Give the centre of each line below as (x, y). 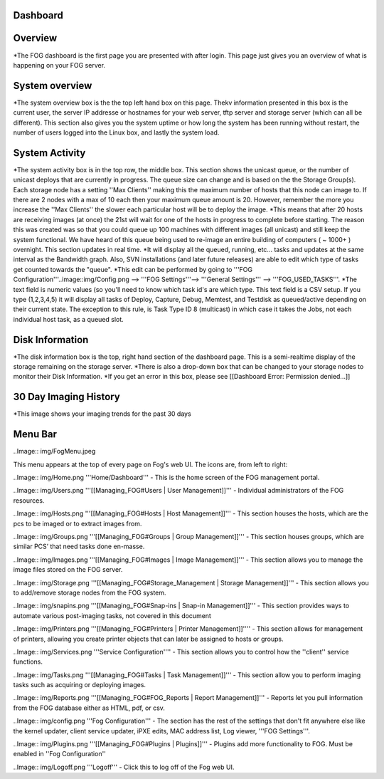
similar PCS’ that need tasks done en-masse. (79, 547)
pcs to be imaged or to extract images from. (78, 523)
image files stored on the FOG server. (68, 570)
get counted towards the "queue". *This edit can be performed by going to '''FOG (133, 269)
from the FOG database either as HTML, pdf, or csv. (89, 708)
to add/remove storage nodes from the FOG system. (90, 592)
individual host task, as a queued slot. (68, 319)
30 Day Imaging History (66, 397)
